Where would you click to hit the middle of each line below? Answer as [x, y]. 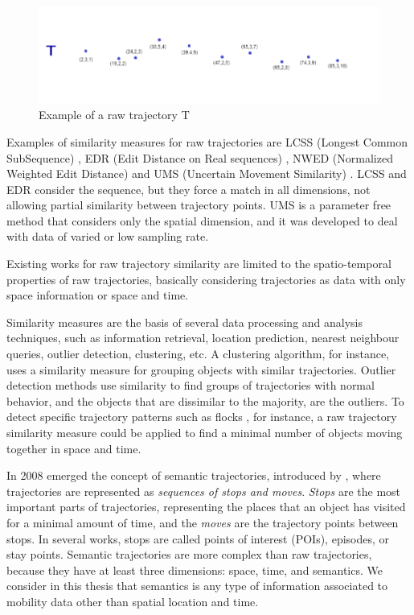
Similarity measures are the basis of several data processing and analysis [185, 322]
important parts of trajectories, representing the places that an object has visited [206, 507]
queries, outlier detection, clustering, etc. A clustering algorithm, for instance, [198, 354]
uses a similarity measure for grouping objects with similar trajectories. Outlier [201, 369]
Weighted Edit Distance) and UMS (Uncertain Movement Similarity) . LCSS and [207, 173]
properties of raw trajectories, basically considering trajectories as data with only [206, 279]
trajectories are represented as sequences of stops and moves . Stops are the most [204, 491]
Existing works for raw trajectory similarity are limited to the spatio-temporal [199, 264]
